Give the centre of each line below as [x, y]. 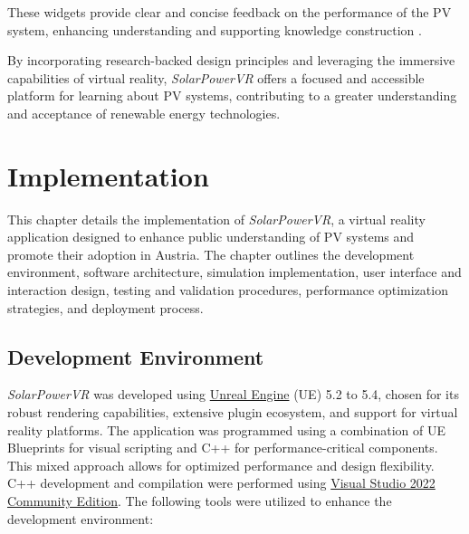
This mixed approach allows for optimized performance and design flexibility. [221, 465]
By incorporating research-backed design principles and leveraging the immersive [231, 60]
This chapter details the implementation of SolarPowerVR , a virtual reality [216, 219]
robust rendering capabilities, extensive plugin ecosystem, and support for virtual [233, 412]
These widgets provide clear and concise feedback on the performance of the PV [230, 12]
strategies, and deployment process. [105, 307]
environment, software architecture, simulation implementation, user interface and [234, 272]
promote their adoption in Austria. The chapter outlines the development [211, 254]
